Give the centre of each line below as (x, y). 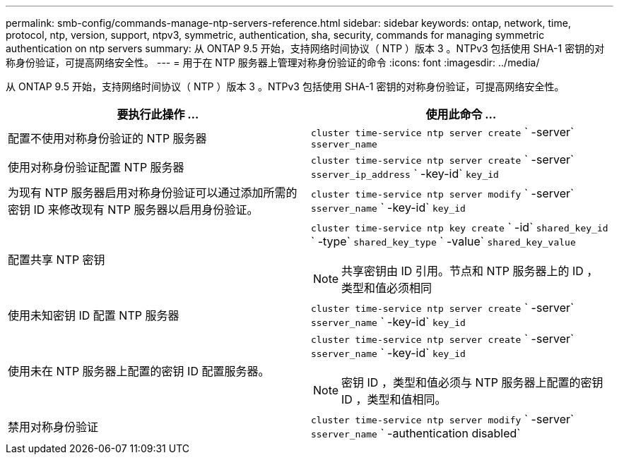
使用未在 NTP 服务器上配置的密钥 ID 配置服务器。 (139, 371)
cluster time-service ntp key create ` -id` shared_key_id (460, 227)
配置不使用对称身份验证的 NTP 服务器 (107, 138)
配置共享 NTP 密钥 (57, 260)
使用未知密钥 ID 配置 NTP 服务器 (94, 315)
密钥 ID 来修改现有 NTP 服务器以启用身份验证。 (133, 210)
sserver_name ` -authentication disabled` (416, 433)
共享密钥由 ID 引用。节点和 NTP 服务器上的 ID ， (470, 271)
